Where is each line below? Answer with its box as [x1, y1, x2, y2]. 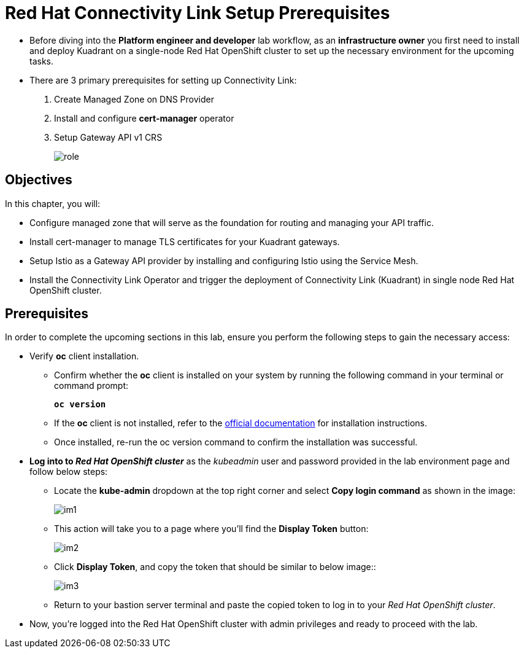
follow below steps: [29, 466, 108, 477]
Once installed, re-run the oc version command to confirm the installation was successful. [54, 437, 418, 448]
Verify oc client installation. [29, 351, 139, 362]
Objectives [5, 172, 72, 188]
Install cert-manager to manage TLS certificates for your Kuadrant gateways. [29, 236, 340, 247]
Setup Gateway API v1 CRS [54, 131, 163, 143]
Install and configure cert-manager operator [54, 112, 234, 123]
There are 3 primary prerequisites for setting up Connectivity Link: [29, 74, 297, 85]
